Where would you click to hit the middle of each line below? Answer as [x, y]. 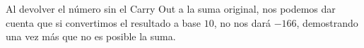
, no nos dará [242, 22]
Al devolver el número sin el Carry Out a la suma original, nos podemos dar [171, 8]
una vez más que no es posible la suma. [91, 36]
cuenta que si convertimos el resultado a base [104, 22]
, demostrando [327, 22]
